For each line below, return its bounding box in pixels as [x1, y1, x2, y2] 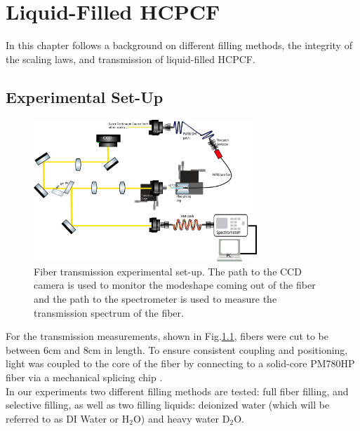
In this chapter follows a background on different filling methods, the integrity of [6, 38, 352, 53]
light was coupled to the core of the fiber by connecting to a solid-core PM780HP [6, 356, 355, 371]
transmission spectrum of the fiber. [34, 305, 184, 320]
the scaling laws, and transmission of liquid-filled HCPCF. [6, 51, 255, 66]
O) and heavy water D [133, 411, 230, 425]
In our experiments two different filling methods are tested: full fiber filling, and [6, 383, 349, 398]
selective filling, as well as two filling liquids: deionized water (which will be [6, 397, 330, 412]
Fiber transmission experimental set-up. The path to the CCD [34, 264, 302, 278]
